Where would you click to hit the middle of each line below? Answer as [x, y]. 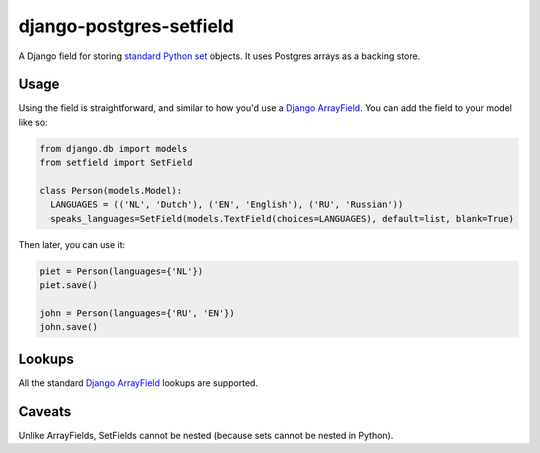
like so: [33, 122]
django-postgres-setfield [126, 26]
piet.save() [69, 285]
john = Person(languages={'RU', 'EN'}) [137, 313]
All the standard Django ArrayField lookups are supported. [138, 382]
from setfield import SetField [116, 163]
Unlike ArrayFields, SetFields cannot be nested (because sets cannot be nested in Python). [206, 435]
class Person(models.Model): [111, 190]
